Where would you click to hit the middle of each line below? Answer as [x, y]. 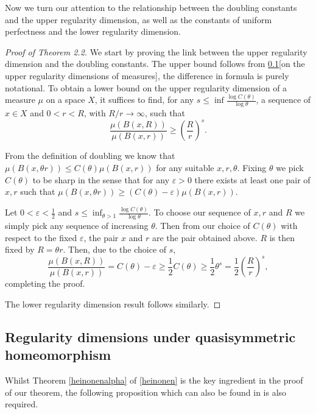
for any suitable [185, 167]
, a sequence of [283, 100]
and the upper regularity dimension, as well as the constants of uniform [139, 19]
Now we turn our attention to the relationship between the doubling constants [151, 7]
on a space [65, 100]
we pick [290, 167]
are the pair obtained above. [205, 237]
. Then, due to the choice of [115, 249]
